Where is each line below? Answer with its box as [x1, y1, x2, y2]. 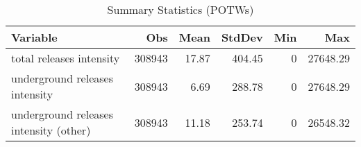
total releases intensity [11, 50, 120, 66]
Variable [11, 29, 58, 45]
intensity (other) [11, 122, 91, 138]
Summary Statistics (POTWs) [107, 1, 254, 17]
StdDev [221, 29, 263, 45]
